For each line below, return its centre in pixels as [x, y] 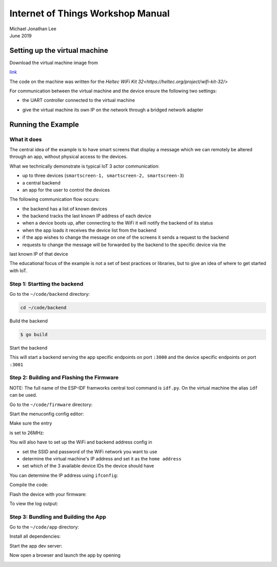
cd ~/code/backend [43, 307]
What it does [26, 139]
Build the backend [29, 321]
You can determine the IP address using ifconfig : [64, 475]
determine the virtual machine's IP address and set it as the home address [102, 458]
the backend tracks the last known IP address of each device [87, 216]
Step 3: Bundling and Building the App [58, 517]
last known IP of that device [39, 254]
